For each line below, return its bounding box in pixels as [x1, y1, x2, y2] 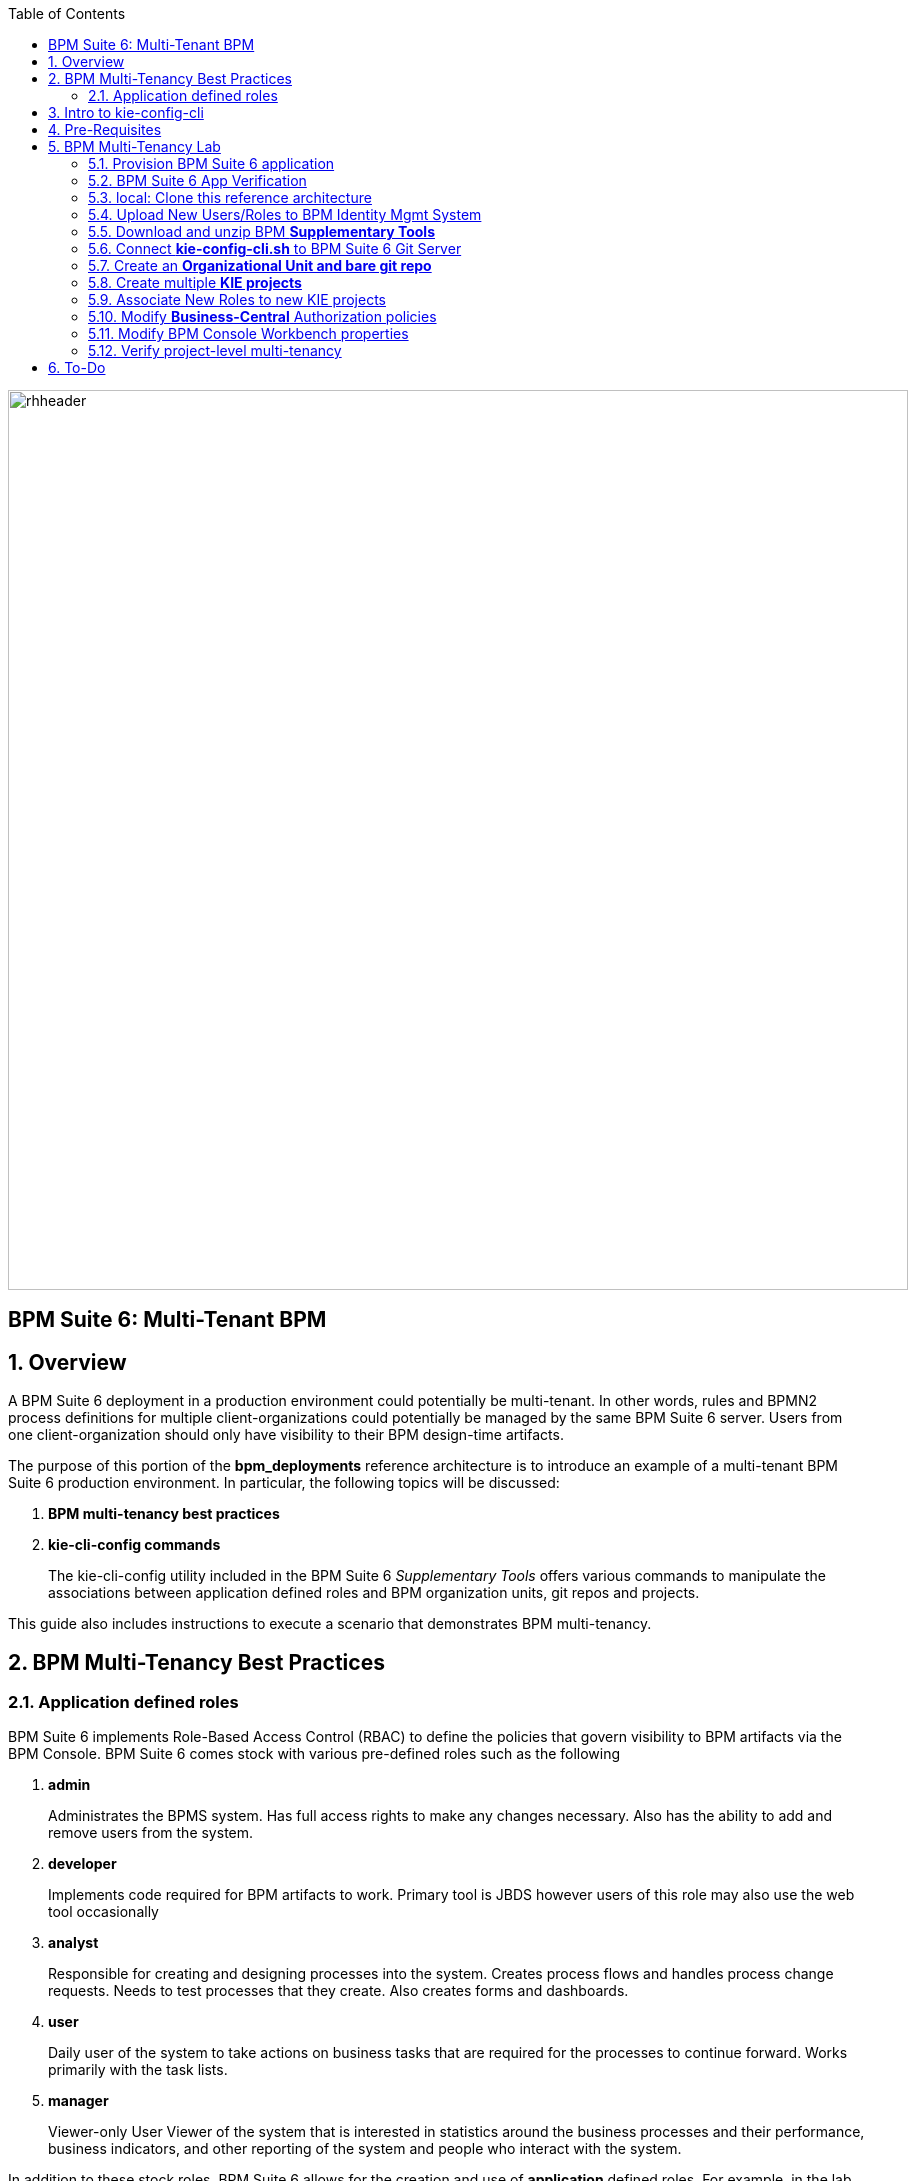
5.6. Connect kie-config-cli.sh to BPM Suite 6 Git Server [88, 240, 462, 257]
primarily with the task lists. [48, 2061, 228, 2079]
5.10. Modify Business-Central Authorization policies [88, 308, 437, 325]
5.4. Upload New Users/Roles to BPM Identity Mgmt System [88, 206, 482, 223]
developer [48, 1855, 117, 1873]
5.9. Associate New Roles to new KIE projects [88, 291, 386, 308]
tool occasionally [48, 1903, 159, 1921]
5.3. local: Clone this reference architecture [88, 189, 372, 206]
